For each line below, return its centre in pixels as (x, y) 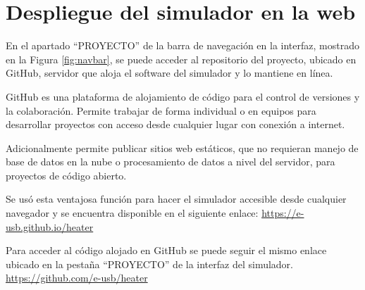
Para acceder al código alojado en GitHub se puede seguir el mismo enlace (166, 250)
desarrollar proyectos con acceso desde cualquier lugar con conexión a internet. (175, 124)
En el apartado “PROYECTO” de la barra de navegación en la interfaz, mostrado (182, 45)
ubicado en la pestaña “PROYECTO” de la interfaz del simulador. (149, 264)
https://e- (283, 213)
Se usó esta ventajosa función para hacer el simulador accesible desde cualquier (176, 199)
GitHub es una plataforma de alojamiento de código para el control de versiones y (183, 96)
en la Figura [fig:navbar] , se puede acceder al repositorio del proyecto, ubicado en (181, 59)
